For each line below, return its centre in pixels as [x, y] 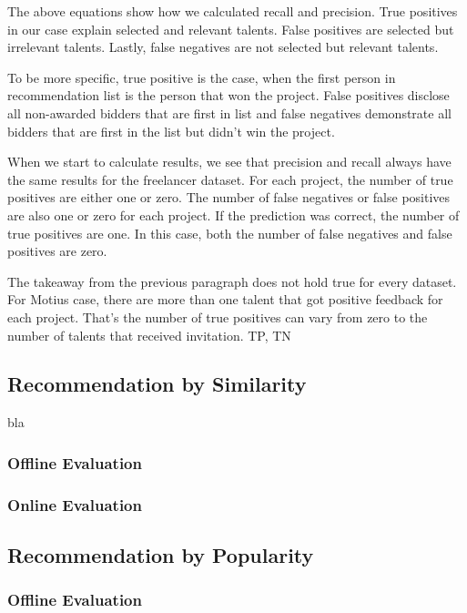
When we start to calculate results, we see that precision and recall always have [229, 162]
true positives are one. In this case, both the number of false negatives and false [230, 233]
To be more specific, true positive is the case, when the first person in [202, 77]
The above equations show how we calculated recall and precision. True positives [233, 11]
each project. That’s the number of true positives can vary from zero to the [218, 317]
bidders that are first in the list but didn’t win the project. [171, 131]
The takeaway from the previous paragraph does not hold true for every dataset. [232, 281]
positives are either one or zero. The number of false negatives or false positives [229, 197]
